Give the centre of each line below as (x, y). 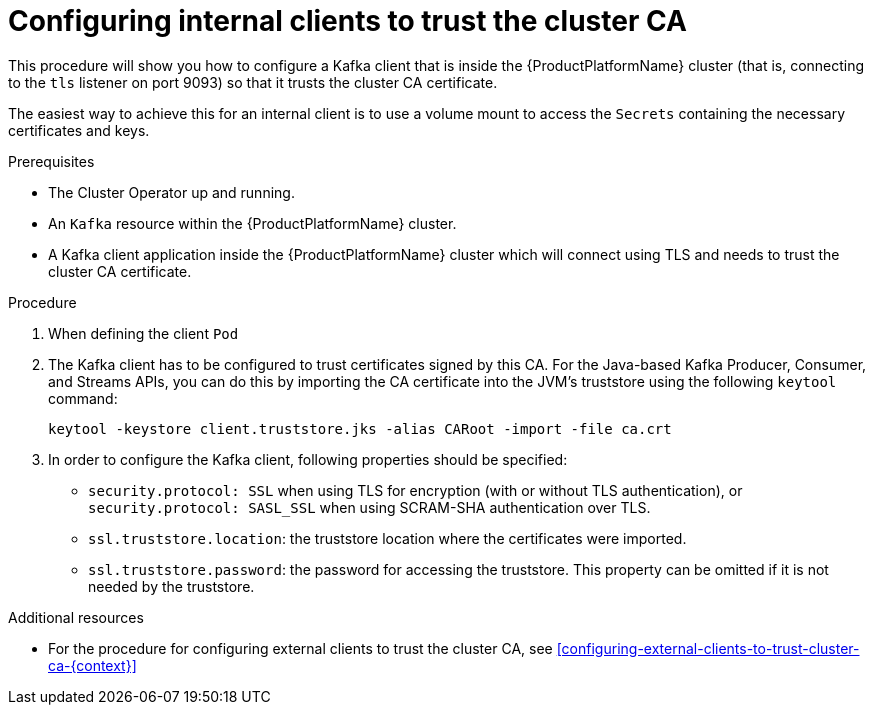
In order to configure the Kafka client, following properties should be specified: (308, 459)
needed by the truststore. (171, 586)
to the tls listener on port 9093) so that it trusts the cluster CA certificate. (253, 82)
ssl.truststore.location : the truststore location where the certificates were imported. (387, 538)
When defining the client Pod (143, 333)
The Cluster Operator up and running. (171, 192)
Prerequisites (51, 161)
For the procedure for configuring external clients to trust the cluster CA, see (300, 648)
